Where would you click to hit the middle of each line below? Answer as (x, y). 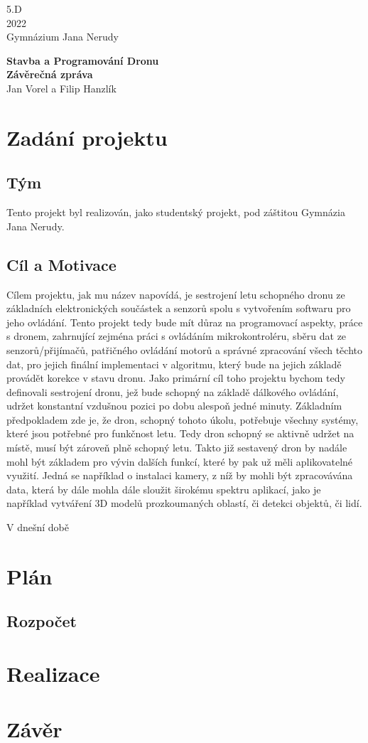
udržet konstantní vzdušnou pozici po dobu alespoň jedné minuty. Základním (174, 406)
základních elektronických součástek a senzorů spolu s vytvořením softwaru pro (179, 308)
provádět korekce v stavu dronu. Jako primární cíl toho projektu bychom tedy (176, 378)
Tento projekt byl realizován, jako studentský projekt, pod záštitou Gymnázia (176, 212)
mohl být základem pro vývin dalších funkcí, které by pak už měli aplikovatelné (180, 461)
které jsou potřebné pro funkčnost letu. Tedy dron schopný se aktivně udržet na (180, 433)
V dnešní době (38, 527)
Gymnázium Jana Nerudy (63, 37)
